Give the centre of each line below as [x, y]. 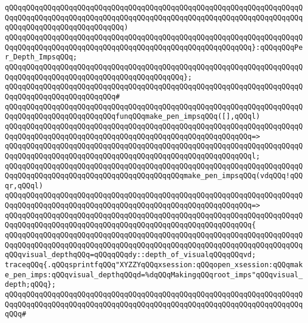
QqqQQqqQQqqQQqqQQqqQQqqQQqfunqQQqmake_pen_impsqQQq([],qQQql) [133, 117]
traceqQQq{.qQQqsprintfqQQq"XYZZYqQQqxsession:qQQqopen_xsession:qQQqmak [154, 265]
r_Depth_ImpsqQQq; [41, 57]
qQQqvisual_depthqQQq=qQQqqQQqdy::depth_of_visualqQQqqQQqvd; [131, 255]
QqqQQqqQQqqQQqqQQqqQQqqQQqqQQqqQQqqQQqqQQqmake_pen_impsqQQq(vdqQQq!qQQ [154, 176]
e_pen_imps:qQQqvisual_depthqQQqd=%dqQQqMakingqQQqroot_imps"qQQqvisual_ [154, 275]
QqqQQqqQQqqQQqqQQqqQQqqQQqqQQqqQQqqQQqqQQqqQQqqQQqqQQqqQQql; [133, 156]
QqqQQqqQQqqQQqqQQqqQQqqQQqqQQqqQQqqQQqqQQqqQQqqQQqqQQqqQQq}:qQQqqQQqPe [154, 47]
